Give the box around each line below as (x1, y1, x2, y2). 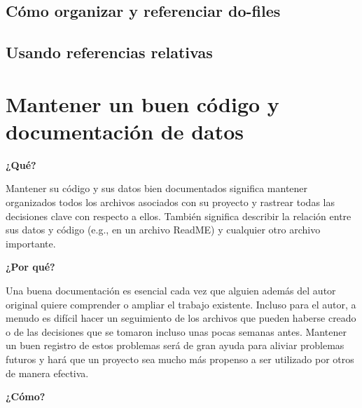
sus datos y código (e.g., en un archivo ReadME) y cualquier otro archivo (6, 222, 321, 237)
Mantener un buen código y (6, 89, 279, 118)
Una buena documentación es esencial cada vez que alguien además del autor (6, 283, 336, 298)
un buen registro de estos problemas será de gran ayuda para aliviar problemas (6, 338, 344, 353)
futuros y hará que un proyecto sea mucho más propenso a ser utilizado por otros (6, 352, 354, 366)
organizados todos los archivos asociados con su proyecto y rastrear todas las (6, 195, 335, 210)
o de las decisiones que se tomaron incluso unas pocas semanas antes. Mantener (6, 324, 347, 339)
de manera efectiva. (6, 365, 89, 380)
